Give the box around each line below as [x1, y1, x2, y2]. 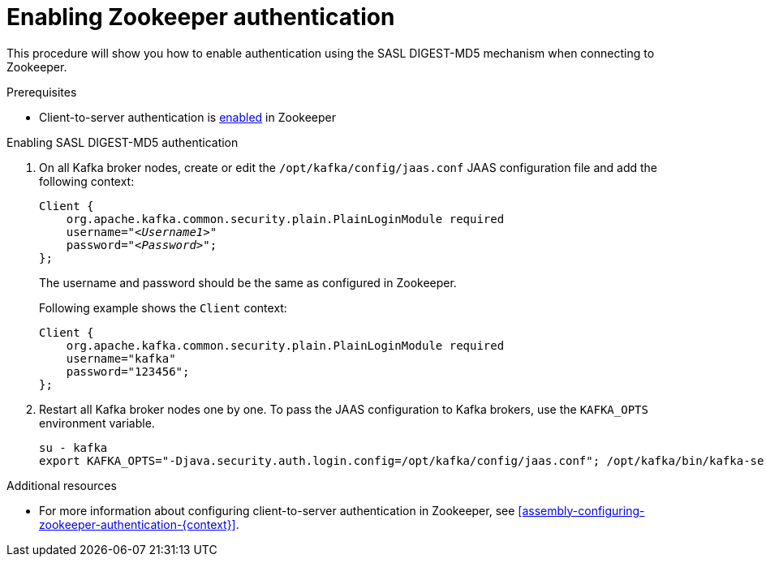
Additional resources [6, 478, 117, 492]
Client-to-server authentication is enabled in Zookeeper [39, 110, 337, 124]
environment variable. [39, 415, 155, 430]
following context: [39, 174, 135, 188]
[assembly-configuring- [518, 503, 645, 518]
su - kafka [39, 441, 108, 454]
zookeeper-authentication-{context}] [39, 517, 236, 531]
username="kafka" [66, 351, 176, 365]
